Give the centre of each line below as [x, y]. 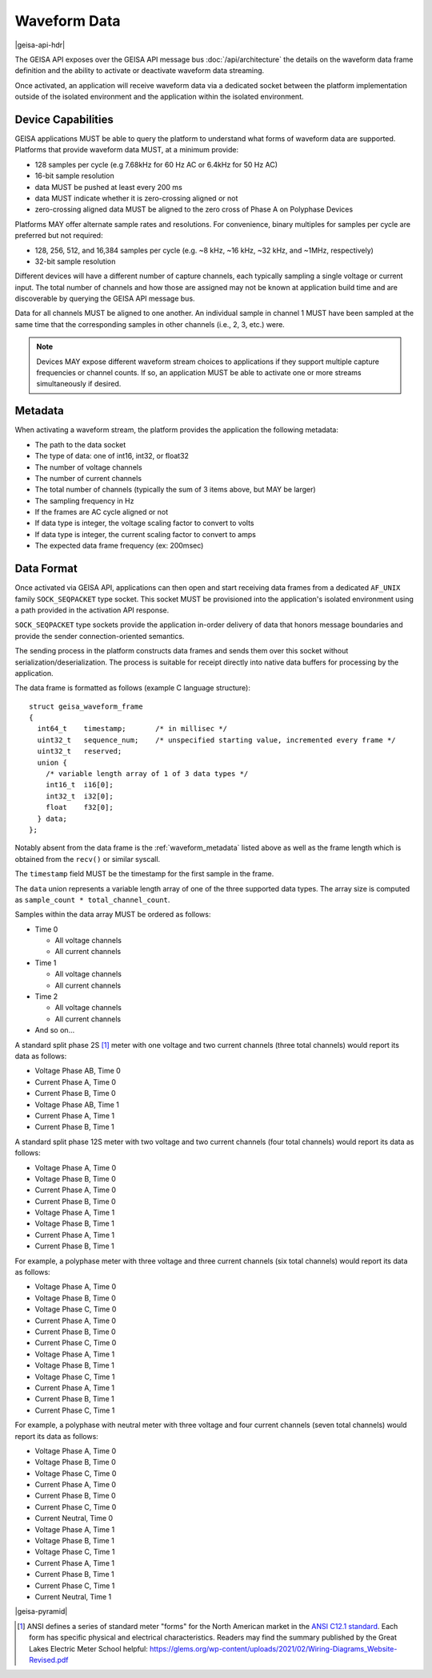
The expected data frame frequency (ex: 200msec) [119, 546]
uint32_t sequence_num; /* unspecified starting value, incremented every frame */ [216, 740]
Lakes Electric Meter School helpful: [88, 1648]
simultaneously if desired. [79, 384]
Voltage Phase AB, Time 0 [78, 1071]
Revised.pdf [49, 1660]
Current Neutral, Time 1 [73, 1596]
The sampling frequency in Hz [85, 500]
